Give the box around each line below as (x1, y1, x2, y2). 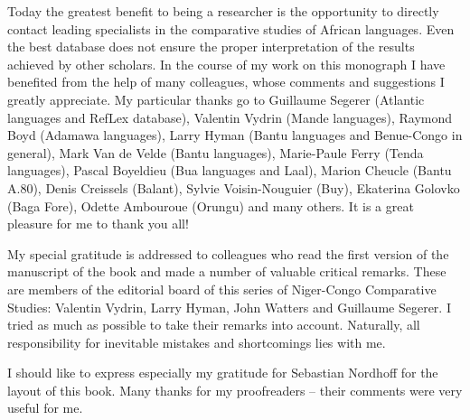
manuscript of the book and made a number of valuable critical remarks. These (7, 262, 446, 281)
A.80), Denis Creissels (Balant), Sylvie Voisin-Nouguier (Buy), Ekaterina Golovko (7, 178, 460, 197)
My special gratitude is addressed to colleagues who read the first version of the (7, 244, 449, 263)
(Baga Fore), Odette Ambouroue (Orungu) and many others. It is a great (7, 196, 414, 215)
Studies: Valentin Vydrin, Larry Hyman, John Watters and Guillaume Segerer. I (7, 297, 451, 316)
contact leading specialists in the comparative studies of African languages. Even (7, 19, 455, 38)
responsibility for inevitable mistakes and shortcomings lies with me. (7, 332, 386, 351)
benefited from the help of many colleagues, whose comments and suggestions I (7, 72, 445, 91)
